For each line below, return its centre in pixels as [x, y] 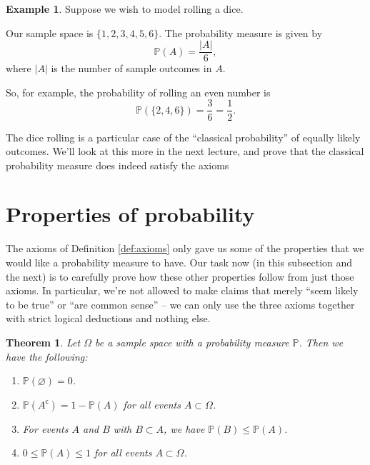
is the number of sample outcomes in [131, 68]
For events [45, 428]
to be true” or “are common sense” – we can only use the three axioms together [180, 304]
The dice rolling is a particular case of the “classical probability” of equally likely [183, 137]
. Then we [321, 342]
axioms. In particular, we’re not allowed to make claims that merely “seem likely [182, 290]
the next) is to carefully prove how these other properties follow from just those [180, 276]
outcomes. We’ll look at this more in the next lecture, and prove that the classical [185, 151]
